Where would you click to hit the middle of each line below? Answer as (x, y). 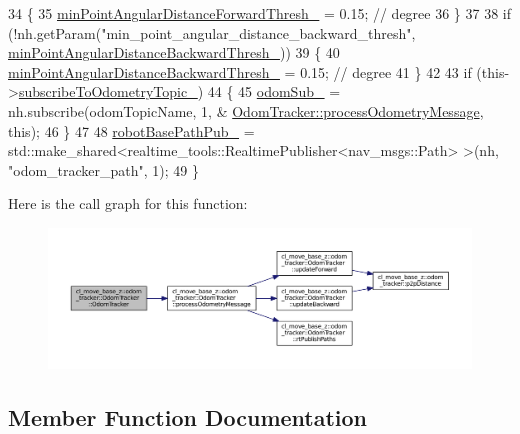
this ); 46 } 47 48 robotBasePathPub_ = (131, 130)
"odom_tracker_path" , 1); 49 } (104, 169)
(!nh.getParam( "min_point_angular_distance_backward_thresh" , (212, 32)
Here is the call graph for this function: (128, 203)
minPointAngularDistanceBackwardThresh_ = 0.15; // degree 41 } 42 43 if (240, 71)
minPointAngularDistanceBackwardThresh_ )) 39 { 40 (174, 52)
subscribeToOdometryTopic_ (108, 91)
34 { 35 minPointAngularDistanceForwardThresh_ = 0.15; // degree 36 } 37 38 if (260, 13)
